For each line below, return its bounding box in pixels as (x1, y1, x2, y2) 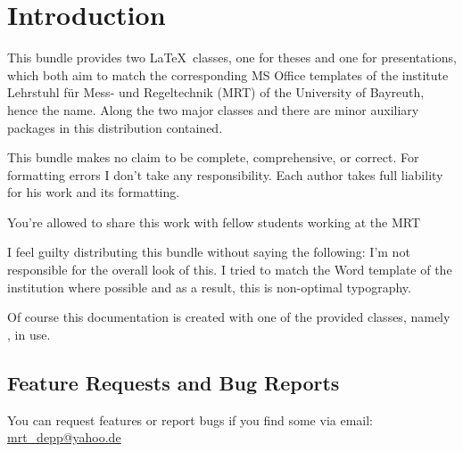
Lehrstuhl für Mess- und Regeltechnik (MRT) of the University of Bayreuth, (7, 83, 425, 102)
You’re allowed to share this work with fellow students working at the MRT (7, 212, 421, 231)
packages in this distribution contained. (7, 118, 223, 136)
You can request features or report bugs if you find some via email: (7, 410, 374, 429)
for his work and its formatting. (7, 183, 180, 201)
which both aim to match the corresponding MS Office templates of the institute (7, 65, 449, 84)
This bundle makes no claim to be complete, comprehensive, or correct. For (7, 148, 419, 167)
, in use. (7, 325, 51, 343)
